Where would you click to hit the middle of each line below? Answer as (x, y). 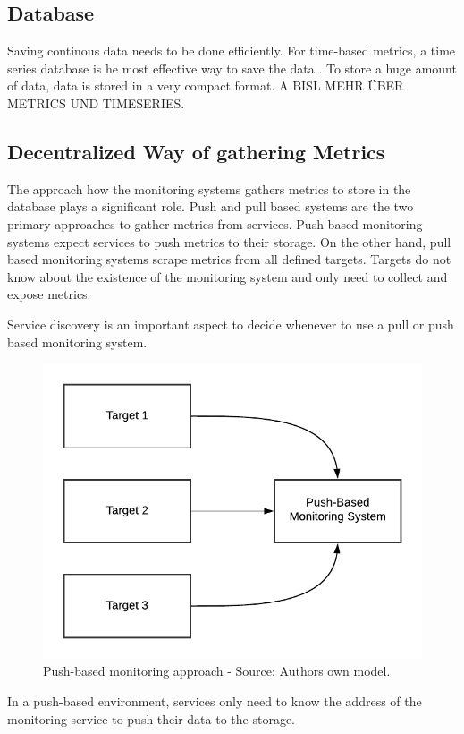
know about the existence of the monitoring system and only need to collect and (228, 276)
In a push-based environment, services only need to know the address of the (215, 701)
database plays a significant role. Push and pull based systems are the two (211, 206)
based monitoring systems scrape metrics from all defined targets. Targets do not (229, 259)
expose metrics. (49, 294)
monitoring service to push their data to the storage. (151, 718)
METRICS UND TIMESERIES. (96, 102)
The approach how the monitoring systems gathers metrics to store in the (209, 188)
